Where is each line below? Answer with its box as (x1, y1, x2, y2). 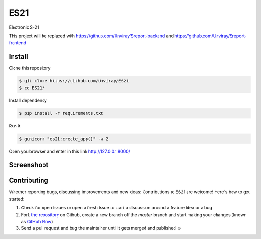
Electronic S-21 (9, 24, 39, 30)
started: (9, 196, 25, 202)
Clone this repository (9, 65, 51, 71)
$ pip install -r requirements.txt (19, 111, 103, 116)
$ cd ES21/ (19, 85, 45, 91)
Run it (9, 123, 21, 128)
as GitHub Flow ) (21, 219, 53, 224)
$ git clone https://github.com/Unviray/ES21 (19, 78, 129, 84)
